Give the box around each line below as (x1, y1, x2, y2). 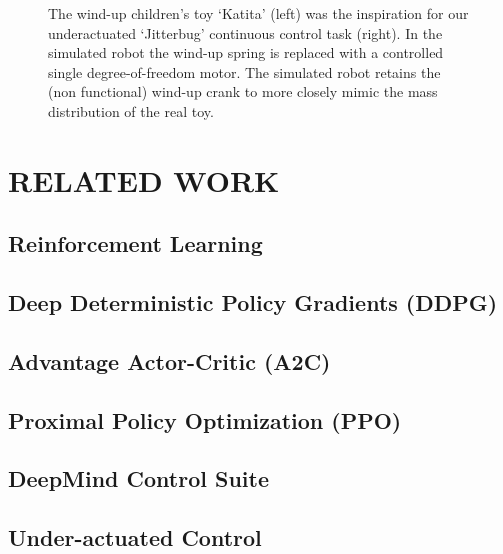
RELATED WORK (8, 159, 280, 200)
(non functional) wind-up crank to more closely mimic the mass (48, 81, 438, 102)
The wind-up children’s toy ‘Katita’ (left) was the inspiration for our (48, 3, 469, 23)
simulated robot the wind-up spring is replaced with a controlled (48, 42, 444, 63)
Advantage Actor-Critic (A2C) (8, 345, 331, 376)
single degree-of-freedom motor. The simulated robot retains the (48, 61, 441, 82)
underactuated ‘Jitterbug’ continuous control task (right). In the (48, 22, 443, 43)
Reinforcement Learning (8, 228, 263, 259)
